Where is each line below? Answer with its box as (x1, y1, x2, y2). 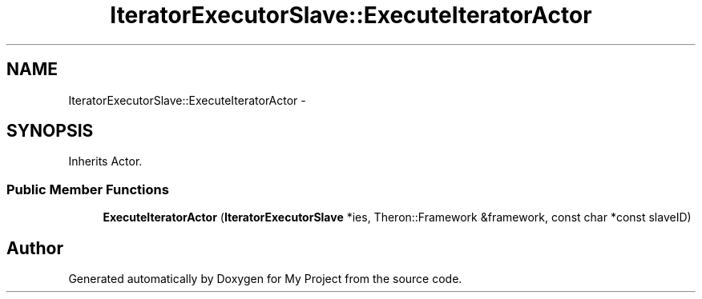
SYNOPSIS (6, 121, 94, 142)
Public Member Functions (6, 181, 169, 197)
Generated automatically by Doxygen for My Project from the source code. (68, 272, 462, 286)
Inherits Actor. (68, 154, 143, 169)
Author (6, 237, 63, 258)
